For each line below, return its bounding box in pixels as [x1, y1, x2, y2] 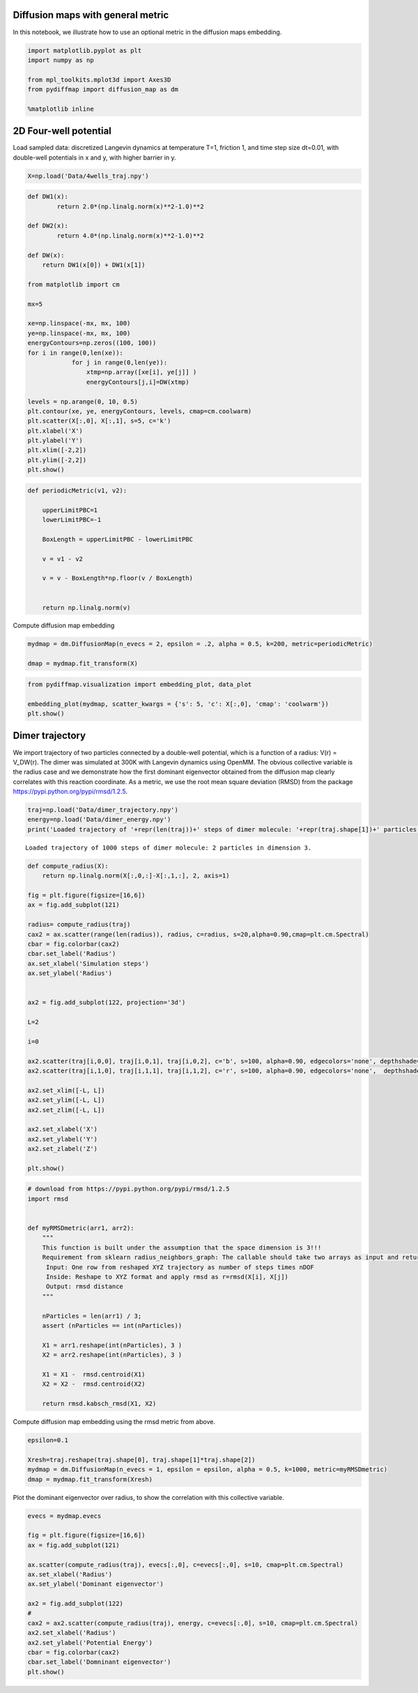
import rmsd [27, 1195, 69, 1202]
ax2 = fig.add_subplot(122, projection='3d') [27, 999, 186, 1006]
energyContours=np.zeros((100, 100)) [27, 339, 157, 347]
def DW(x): [27, 251, 65, 259]
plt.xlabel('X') [27, 427, 84, 435]
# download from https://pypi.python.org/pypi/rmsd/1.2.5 [27, 1185, 230, 1193]
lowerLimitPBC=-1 [42, 516, 102, 523]
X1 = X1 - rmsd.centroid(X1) [42, 1370, 146, 1378]
